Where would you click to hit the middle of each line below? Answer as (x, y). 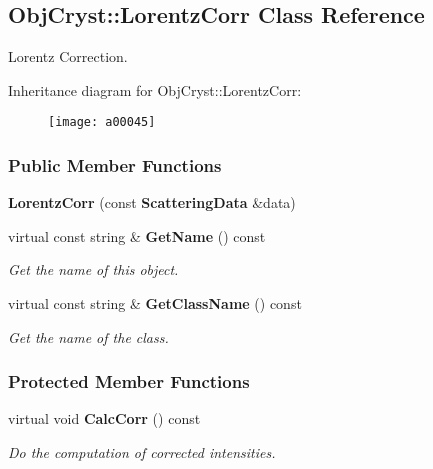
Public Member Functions (115, 164)
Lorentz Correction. (68, 56)
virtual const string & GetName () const (137, 235)
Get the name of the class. (88, 336)
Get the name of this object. (93, 269)
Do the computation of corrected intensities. (142, 452)
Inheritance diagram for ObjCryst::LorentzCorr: (155, 89)
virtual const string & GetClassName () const (155, 303)
